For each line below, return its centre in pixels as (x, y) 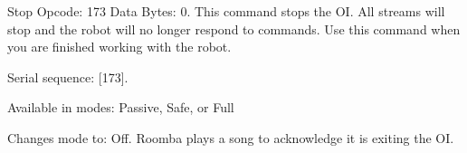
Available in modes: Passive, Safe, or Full (121, 107)
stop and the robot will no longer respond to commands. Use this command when (234, 29)
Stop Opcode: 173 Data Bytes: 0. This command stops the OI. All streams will (226, 11)
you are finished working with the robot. (119, 47)
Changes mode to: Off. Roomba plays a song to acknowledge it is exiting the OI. (231, 137)
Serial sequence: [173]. (68, 76)
